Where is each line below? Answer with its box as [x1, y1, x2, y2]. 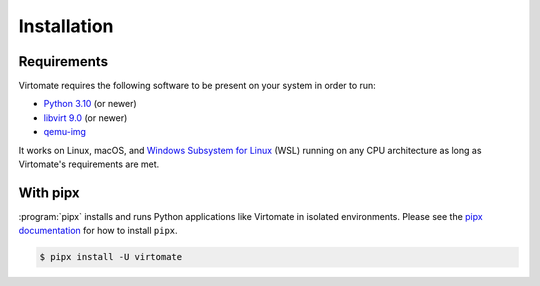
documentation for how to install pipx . [18, 225, 179, 237]
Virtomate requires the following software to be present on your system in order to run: [18, 80, 377, 92]
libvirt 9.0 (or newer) [43, 111, 128, 124]
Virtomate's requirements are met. [18, 158, 160, 170]
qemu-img [43, 126, 87, 138]
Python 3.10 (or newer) [43, 98, 137, 110]
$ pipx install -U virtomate [39, 251, 183, 263]
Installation [18, 15, 114, 37]
